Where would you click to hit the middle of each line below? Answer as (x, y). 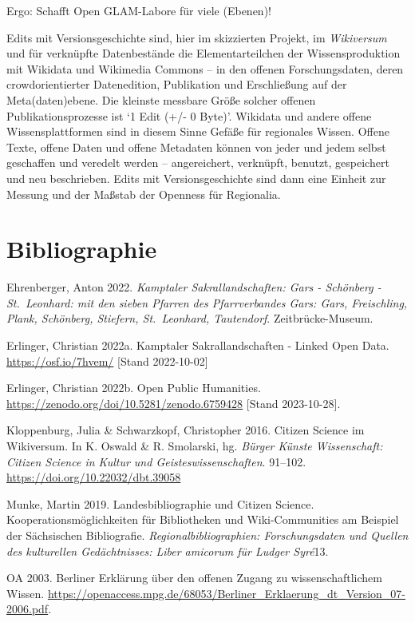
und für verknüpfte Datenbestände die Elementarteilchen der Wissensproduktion (204, 53)
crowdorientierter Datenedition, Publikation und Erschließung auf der (177, 84)
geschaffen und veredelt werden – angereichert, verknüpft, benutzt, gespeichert (198, 162)
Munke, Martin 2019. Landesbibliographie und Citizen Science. (160, 503)
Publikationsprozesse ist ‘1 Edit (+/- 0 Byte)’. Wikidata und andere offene (189, 115)
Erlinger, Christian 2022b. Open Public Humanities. (134, 388)
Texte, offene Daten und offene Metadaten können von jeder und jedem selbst (196, 147)
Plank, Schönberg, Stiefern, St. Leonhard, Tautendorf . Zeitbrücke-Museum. (190, 318)
